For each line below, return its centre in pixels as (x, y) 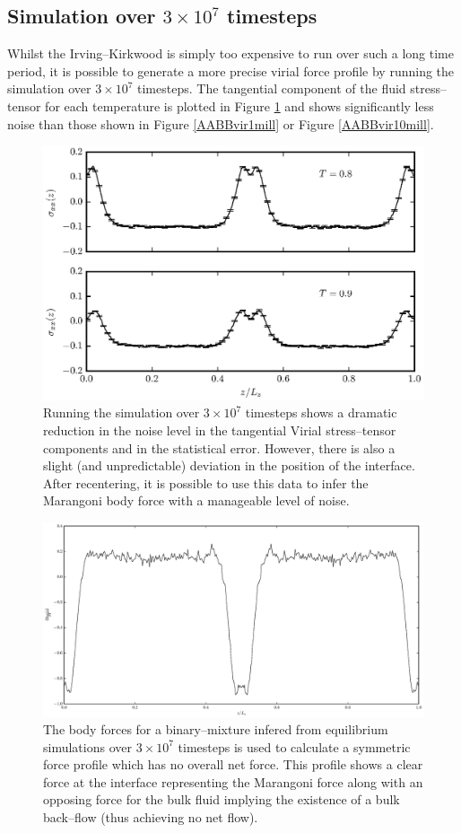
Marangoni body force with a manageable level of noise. (196, 500)
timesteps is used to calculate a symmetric (294, 746)
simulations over (87, 746)
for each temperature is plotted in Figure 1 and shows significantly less (239, 105)
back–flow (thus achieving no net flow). (151, 817)
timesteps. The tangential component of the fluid (272, 88)
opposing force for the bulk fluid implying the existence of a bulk (222, 799)
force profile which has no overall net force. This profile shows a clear (233, 764)
